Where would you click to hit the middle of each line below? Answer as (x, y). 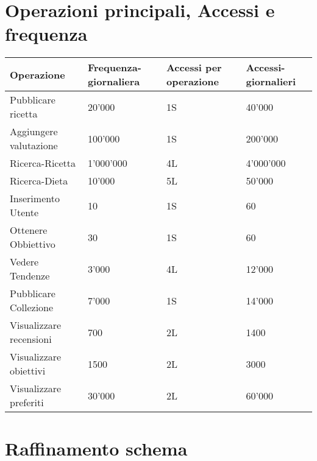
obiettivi (28, 371)
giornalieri (271, 82)
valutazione (34, 146)
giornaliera (114, 82)
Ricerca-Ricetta (43, 163)
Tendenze (30, 276)
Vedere (24, 262)
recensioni (31, 339)
